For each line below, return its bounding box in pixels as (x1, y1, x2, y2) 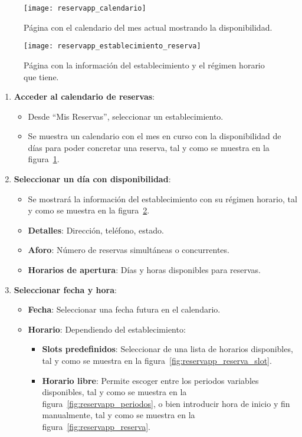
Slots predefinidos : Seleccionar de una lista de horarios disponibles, (42, 343, 293, 355)
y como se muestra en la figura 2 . (28, 204, 150, 216)
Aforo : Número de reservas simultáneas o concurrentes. (28, 244, 229, 256)
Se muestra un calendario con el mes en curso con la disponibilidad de (28, 130, 281, 142)
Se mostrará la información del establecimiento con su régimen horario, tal (28, 192, 297, 205)
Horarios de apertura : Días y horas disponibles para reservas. (28, 264, 261, 276)
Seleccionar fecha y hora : (14, 283, 117, 295)
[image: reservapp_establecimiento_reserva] (24, 42, 201, 51)
